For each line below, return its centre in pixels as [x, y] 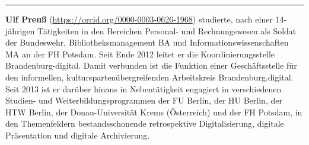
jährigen [20, 30]
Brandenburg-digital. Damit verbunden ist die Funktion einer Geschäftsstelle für [151, 65]
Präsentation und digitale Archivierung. [78, 135]
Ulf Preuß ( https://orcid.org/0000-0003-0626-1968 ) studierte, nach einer [139, 19]
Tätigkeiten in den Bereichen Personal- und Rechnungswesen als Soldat [167, 30]
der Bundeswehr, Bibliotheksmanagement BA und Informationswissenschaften [147, 42]
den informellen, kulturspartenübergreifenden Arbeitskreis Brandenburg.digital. [149, 77]
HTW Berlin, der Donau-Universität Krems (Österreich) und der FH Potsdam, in [154, 112]
